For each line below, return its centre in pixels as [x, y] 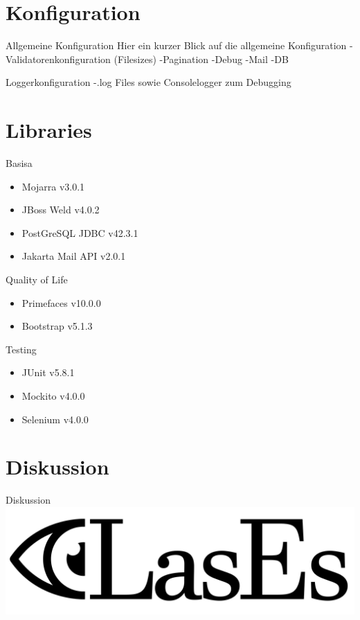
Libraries [49, 130]
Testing [21, 349]
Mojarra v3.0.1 [53, 186]
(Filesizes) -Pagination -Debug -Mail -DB [201, 59]
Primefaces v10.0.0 [61, 302]
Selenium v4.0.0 [55, 419]
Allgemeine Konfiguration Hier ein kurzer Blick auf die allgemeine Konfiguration [176, 45]
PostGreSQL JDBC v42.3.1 [80, 232]
